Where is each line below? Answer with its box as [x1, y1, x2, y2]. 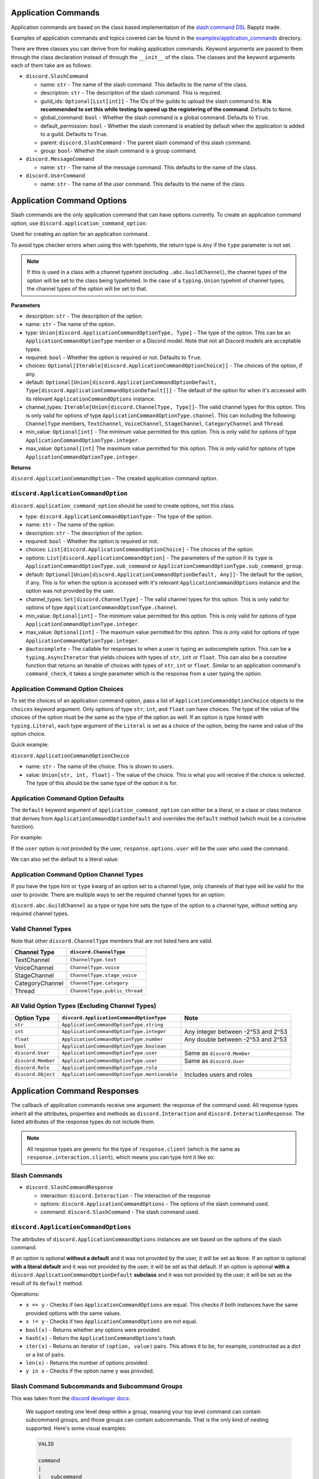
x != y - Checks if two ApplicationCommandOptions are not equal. [25, 1318, 198, 1325]
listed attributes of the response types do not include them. [11, 1118, 155, 1125]
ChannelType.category [70, 980, 128, 986]
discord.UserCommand [25, 172, 86, 179]
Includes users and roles [184, 1070, 253, 1078]
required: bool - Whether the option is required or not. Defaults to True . [25, 354, 202, 361]
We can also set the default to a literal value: [11, 855, 119, 863]
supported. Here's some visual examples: [25, 1425, 127, 1432]
